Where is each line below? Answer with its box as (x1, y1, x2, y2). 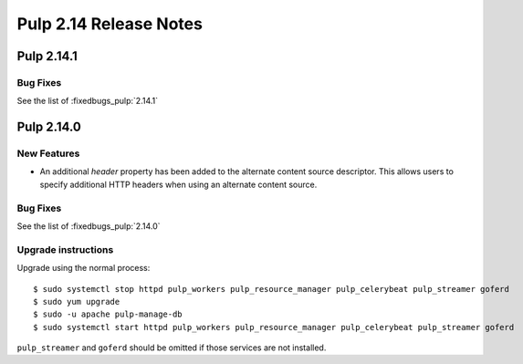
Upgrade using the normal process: (16, 263, 151, 274)
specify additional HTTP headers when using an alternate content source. (39, 179, 318, 190)
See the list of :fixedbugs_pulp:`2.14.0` (16, 221, 161, 232)
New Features (16, 147, 80, 160)
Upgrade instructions (16, 243, 114, 255)
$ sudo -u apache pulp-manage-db (33, 309, 183, 319)
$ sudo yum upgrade (33, 296, 120, 307)
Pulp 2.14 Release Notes (16, 14, 203, 34)
